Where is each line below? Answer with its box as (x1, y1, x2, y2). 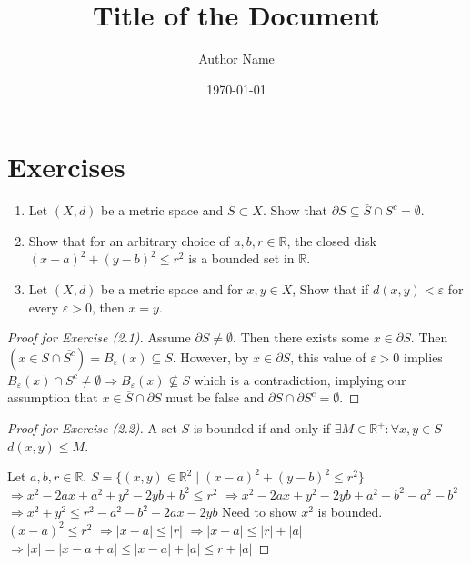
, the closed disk (286, 231, 376, 250)
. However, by (172, 347, 249, 366)
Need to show (222, 502, 297, 521)
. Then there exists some (233, 328, 370, 347)
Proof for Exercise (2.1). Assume (7, 328, 191, 347)
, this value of (290, 347, 366, 366)
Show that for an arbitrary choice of (28, 231, 230, 250)
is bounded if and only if (193, 419, 331, 437)
